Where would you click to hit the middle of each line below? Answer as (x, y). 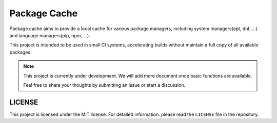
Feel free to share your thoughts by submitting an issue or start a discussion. (104, 85)
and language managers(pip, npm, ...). (50, 35)
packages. (21, 52)
